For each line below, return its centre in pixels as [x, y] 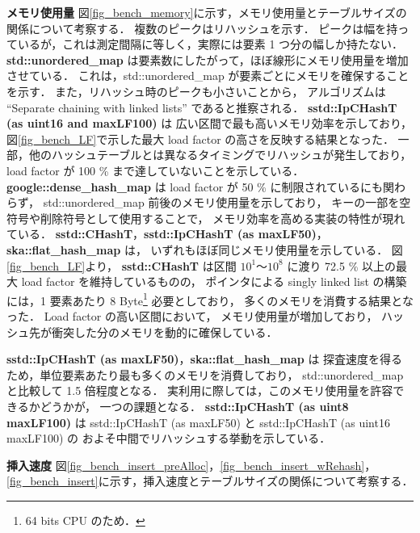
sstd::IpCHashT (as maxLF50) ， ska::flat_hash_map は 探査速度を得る [205, 359]
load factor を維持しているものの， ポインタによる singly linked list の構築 [214, 281]
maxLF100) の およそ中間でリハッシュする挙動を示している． [169, 438]
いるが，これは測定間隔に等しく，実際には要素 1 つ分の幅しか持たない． [210, 44]
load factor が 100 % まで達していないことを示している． [155, 170]
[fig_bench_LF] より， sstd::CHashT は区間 [122, 265]
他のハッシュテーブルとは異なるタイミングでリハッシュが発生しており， [220, 155]
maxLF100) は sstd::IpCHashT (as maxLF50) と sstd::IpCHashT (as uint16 [198, 422]
